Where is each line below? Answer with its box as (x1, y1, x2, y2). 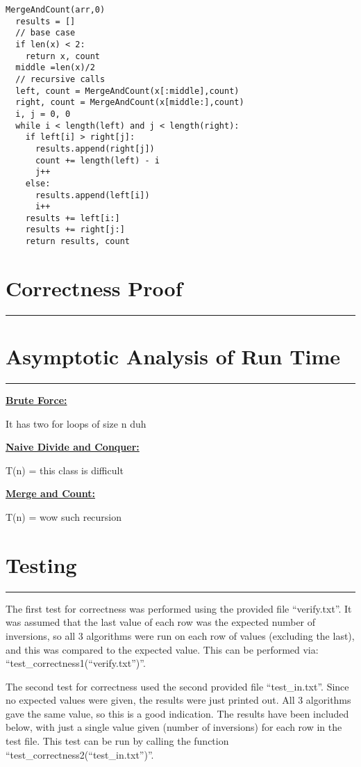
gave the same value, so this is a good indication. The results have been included (6, 706, 349, 720)
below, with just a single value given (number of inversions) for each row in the (6, 720, 342, 734)
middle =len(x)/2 (15, 63, 95, 73)
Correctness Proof (6, 273, 183, 302)
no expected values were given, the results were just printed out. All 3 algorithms (6, 693, 351, 707)
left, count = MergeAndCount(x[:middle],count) (15, 86, 240, 96)
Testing (6, 550, 77, 579)
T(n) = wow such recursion (6, 510, 122, 524)
